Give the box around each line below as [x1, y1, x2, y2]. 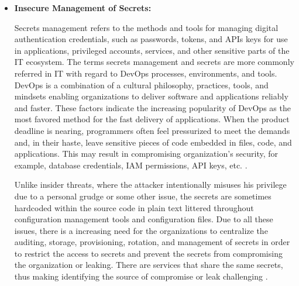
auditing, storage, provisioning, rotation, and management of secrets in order [14, 236, 290, 248]
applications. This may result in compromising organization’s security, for [14, 147, 279, 160]
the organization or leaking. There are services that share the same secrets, [14, 259, 283, 271]
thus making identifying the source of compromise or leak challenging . [14, 270, 268, 282]
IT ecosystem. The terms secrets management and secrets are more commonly [14, 56, 294, 68]
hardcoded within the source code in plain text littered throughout [14, 201, 254, 213]
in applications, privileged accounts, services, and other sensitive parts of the [14, 44, 290, 56]
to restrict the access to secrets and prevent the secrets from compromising [14, 247, 283, 259]
